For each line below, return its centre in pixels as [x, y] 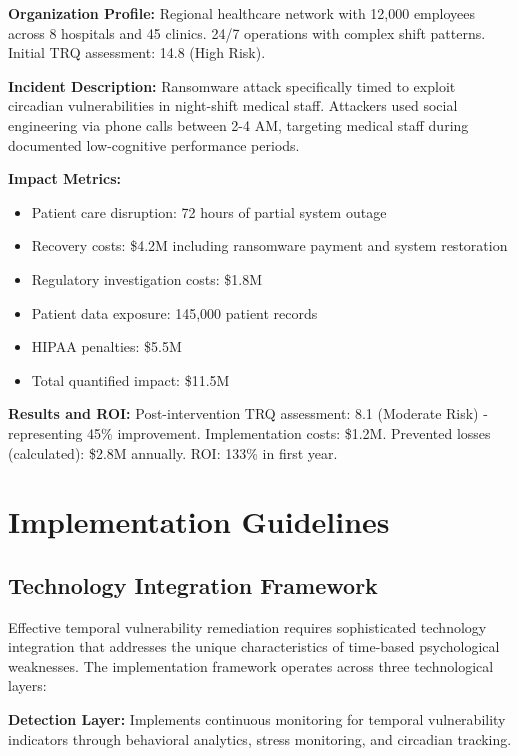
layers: [27, 685]
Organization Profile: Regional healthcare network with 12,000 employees [242, 13]
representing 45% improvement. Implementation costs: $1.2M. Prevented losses [249, 432]
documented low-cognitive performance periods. [154, 144]
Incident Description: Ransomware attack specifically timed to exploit [232, 85]
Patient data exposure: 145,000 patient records [174, 312]
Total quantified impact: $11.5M [130, 379]
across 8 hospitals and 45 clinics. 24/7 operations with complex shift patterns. [247, 32]
